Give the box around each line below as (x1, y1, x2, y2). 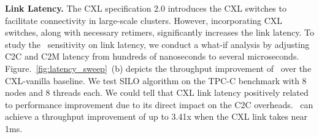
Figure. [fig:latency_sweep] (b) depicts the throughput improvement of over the (5, 61, 312, 74)
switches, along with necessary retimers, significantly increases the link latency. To (5, 26, 314, 39)
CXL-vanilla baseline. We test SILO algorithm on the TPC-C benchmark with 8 (5, 74, 307, 87)
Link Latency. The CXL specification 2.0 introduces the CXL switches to (5, 2, 286, 14)
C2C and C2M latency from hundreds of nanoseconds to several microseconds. (5, 50, 299, 63)
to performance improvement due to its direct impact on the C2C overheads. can (5, 98, 313, 111)
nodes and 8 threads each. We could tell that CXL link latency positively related (5, 86, 309, 99)
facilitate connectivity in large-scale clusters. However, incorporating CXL (5, 14, 283, 26)
